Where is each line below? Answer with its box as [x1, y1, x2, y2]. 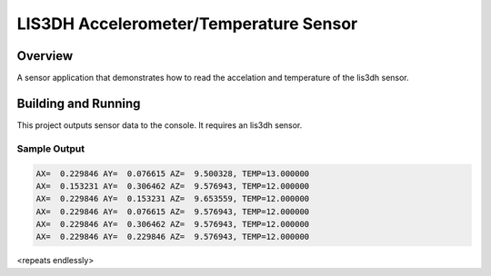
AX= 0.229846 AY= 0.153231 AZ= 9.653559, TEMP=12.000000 [35, 193, 310, 204]
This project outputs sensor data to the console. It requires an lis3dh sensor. [16, 119, 303, 131]
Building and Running [16, 95, 141, 111]
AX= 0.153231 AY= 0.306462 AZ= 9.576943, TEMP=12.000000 [35, 181, 310, 191]
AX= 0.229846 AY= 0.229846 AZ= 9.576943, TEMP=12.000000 [35, 232, 310, 242]
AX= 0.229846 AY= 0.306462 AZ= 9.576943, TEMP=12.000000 [35, 219, 310, 230]
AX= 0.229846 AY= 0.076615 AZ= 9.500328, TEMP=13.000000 [35, 168, 310, 179]
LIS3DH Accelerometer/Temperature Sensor [16, 14, 358, 34]
